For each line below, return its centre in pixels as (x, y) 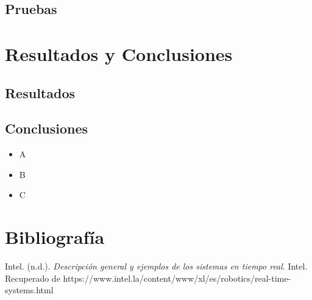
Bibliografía (55, 237)
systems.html (29, 290)
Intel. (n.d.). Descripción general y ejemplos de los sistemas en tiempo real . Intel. (156, 266)
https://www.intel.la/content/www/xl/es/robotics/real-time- (177, 278)
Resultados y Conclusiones (119, 53)
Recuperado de (33, 278)
